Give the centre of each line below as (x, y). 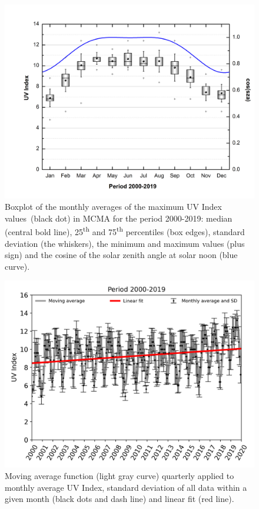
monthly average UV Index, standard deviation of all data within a (126, 487)
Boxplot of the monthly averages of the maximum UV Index (113, 207)
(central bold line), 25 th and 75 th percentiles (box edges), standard (125, 231)
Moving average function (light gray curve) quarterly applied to (119, 475)
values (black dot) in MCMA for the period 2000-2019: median (119, 218)
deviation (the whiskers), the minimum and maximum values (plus (125, 243)
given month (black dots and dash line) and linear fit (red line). (119, 499)
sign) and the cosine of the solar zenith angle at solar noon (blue (121, 255)
